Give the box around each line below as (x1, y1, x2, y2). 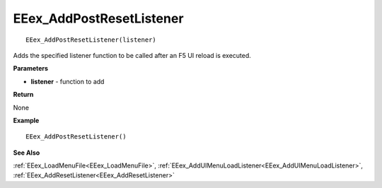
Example (13, 116, 40, 124)
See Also (13, 148, 40, 157)
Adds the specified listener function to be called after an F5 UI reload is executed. (13, 51, 251, 59)
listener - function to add (30, 77, 105, 86)
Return (13, 90, 34, 99)
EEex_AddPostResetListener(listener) (25, 35, 157, 44)
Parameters (13, 64, 49, 73)
